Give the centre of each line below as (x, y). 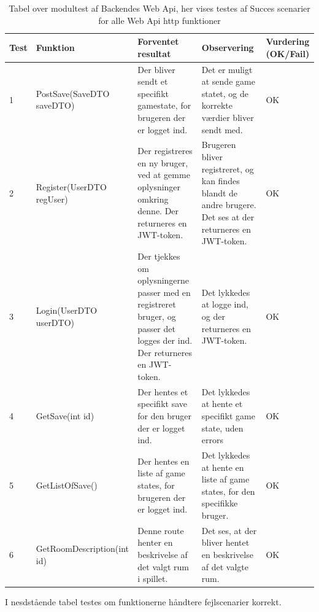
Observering (228, 47)
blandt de (220, 192)
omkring (153, 199)
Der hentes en (163, 461)
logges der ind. (165, 340)
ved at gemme (164, 175)
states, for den (228, 491)
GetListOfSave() (67, 485)
